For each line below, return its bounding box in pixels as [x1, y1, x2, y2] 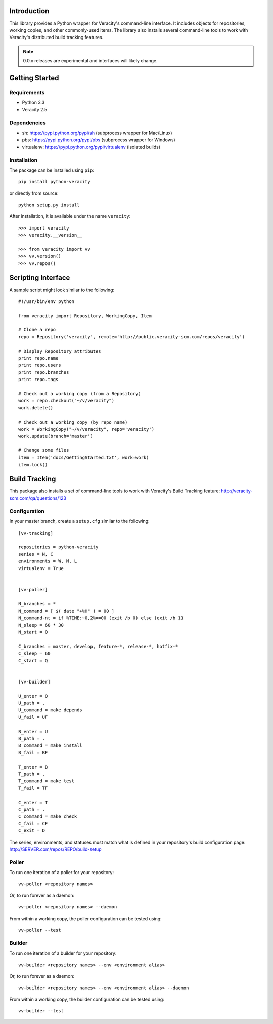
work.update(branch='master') [18, 433, 94, 439]
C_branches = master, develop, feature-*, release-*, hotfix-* [18, 643, 178, 649]
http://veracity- [220, 488, 253, 494]
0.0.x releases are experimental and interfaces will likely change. [23, 58, 158, 64]
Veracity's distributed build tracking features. [9, 34, 104, 41]
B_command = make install [18, 743, 83, 748]
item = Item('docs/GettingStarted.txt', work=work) [18, 454, 149, 461]
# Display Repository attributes [18, 348, 101, 354]
